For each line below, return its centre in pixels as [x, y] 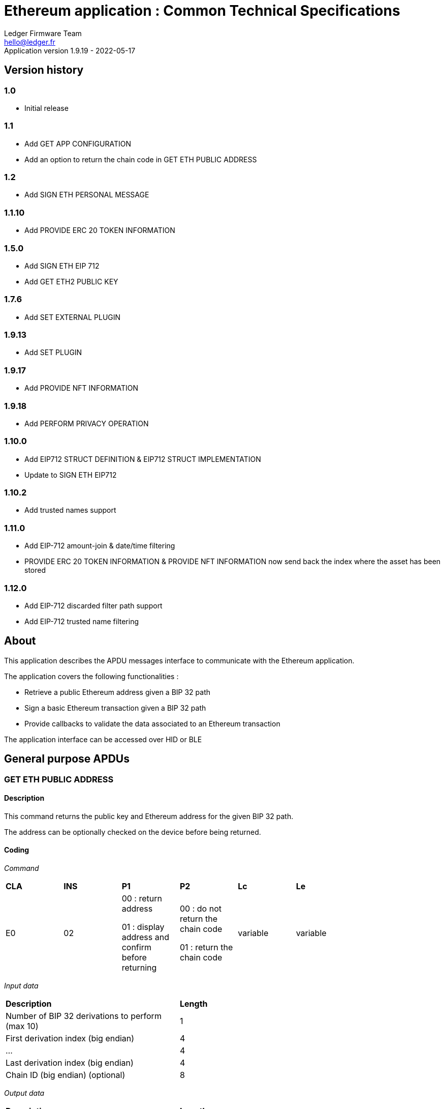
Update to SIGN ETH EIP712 [71, 475]
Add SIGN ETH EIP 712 [62, 266]
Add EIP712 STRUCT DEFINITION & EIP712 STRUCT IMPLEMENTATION [143, 459]
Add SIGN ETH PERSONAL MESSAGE [87, 195]
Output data [24, 1093]
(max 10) [22, 1026]
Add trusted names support [70, 510]
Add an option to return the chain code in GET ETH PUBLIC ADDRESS [141, 159]
